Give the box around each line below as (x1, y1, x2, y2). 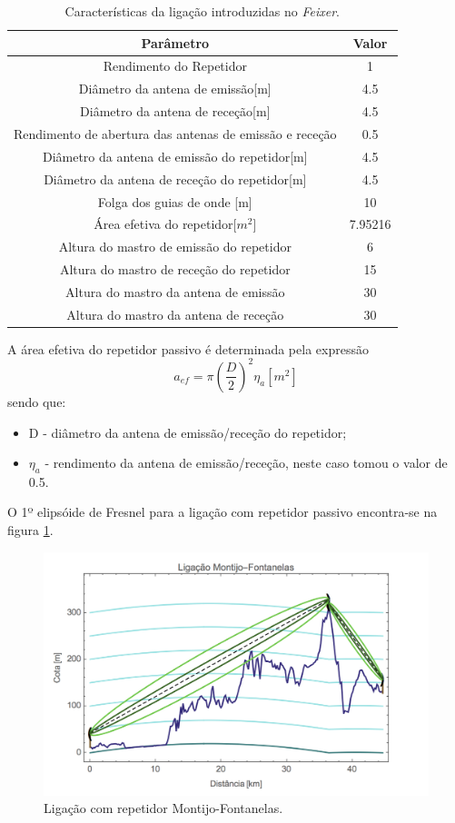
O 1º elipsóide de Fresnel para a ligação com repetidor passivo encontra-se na (7, 502, 438, 521)
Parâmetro (141, 33, 210, 52)
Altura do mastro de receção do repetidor (59, 260, 291, 279)
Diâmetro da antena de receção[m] (80, 102, 271, 121)
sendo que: (7, 392, 66, 411)
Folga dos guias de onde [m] (97, 192, 252, 211)
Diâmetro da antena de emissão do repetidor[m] (42, 146, 308, 165)
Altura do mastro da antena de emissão (65, 282, 285, 301)
